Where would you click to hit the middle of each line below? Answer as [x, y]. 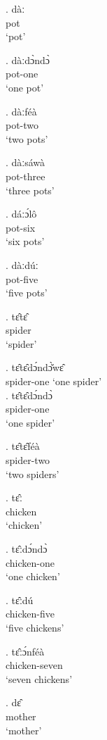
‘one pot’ [25, 87]
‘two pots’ [27, 138]
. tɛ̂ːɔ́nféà [25, 651]
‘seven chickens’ [39, 678]
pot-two [22, 125]
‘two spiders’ [33, 474]
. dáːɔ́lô [21, 214]
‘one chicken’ [33, 576]
